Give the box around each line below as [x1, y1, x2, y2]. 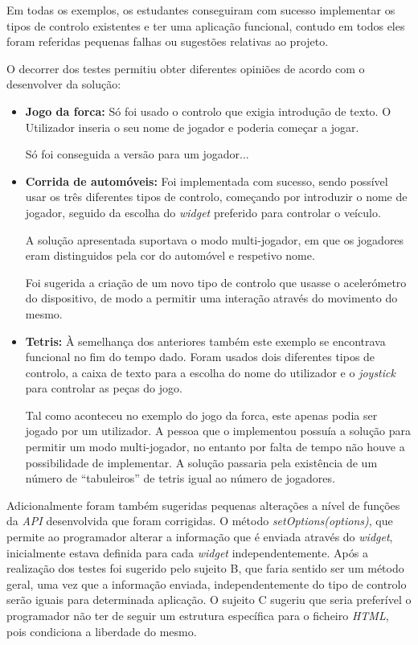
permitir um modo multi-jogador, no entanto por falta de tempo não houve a [25, 438, 405, 455]
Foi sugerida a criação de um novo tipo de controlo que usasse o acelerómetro [25, 273, 407, 290]
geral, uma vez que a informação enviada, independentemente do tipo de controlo [6, 575, 407, 592]
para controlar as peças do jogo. [25, 380, 182, 396]
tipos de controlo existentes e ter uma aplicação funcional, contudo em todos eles [6, 17, 405, 34]
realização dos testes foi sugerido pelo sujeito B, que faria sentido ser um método [6, 560, 404, 577]
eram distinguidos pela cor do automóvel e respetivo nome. [25, 247, 315, 264]
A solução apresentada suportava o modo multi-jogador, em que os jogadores [25, 231, 404, 248]
